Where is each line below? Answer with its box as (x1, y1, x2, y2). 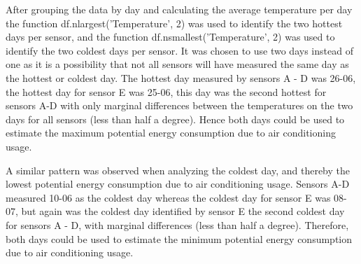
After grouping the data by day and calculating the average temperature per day (6, 2, 353, 16)
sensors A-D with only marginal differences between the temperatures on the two (6, 98, 353, 113)
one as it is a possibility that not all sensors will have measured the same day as (6, 57, 349, 71)
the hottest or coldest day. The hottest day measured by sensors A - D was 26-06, (6, 70, 356, 85)
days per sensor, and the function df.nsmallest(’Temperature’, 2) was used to (6, 29, 335, 44)
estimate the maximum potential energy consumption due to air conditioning (6, 125, 336, 140)
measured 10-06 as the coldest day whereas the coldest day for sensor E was (6, 190, 331, 204)
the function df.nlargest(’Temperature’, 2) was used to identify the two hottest (6, 15, 343, 30)
